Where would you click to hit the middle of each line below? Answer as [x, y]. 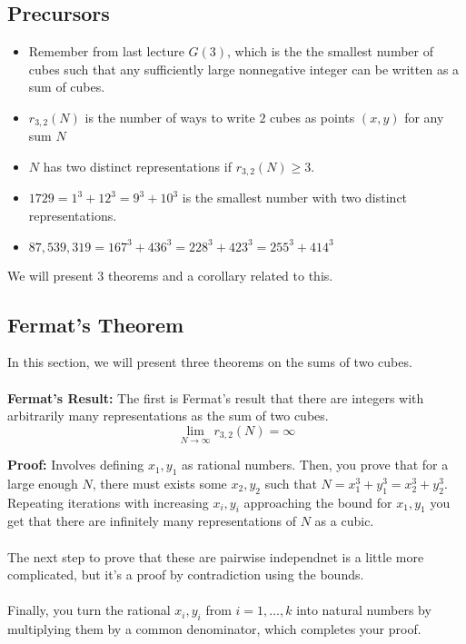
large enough [43, 483]
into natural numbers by [364, 610]
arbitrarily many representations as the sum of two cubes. [168, 416]
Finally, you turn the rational [89, 610]
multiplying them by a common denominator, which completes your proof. [214, 629]
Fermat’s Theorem [96, 324]
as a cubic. [344, 521]
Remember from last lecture [106, 51]
